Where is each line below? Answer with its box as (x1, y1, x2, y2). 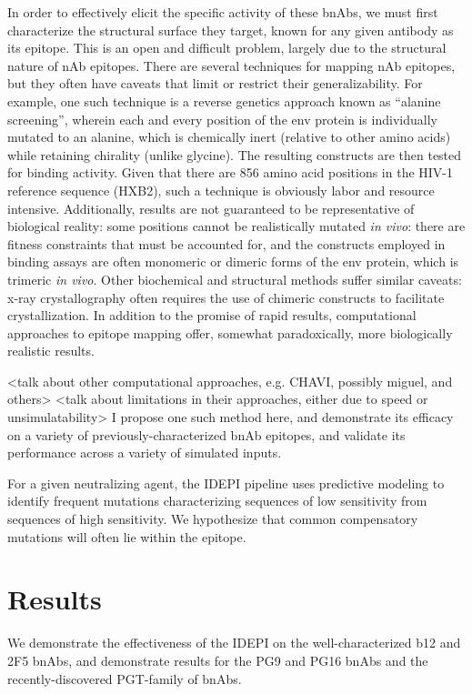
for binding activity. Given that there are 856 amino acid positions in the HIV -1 (7, 163, 454, 182)
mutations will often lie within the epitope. (7, 527, 246, 546)
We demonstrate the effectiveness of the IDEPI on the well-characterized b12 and (7, 633, 461, 652)
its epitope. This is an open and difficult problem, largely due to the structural (7, 38, 447, 57)
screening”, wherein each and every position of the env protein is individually (7, 109, 437, 128)
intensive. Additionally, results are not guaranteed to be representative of (7, 198, 415, 217)
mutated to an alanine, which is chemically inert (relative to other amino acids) (7, 127, 451, 146)
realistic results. (7, 341, 95, 360)
